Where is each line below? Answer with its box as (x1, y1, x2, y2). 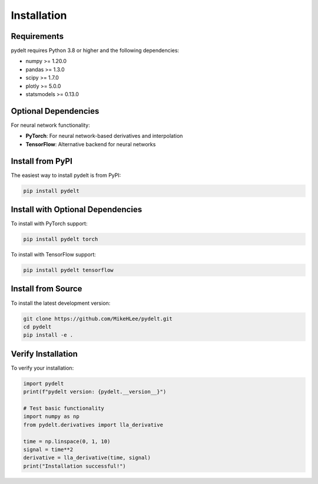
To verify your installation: (11, 364, 74, 371)
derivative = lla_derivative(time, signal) (23, 455, 151, 461)
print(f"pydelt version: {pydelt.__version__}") (23, 388, 167, 395)
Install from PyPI (11, 156, 73, 166)
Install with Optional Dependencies (11, 205, 143, 215)
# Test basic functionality (23, 404, 104, 411)
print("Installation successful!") (23, 463, 126, 469)
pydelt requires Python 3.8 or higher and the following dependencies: (11, 47, 180, 54)
